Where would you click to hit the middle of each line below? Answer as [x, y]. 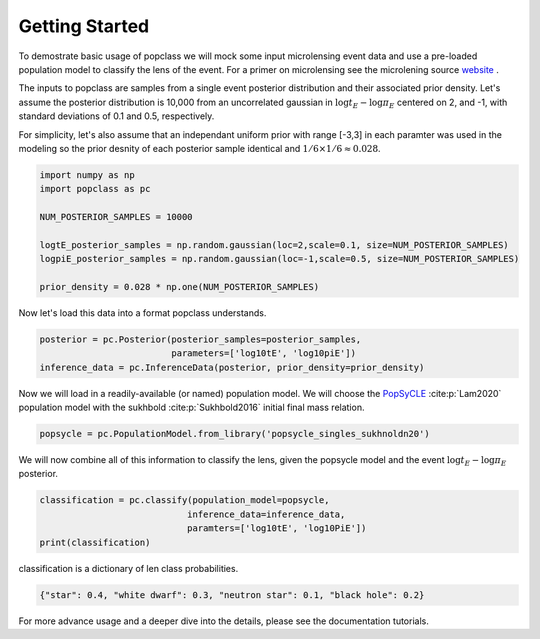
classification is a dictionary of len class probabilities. [128, 568]
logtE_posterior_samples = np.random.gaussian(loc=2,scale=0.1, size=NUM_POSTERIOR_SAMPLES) [274, 244]
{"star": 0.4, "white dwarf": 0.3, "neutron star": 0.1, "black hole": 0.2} [232, 594]
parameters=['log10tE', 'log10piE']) [264, 353]
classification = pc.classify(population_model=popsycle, [184, 500]
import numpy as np [87, 174]
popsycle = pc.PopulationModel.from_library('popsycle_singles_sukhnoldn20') [234, 434]
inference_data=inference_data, [266, 514]
